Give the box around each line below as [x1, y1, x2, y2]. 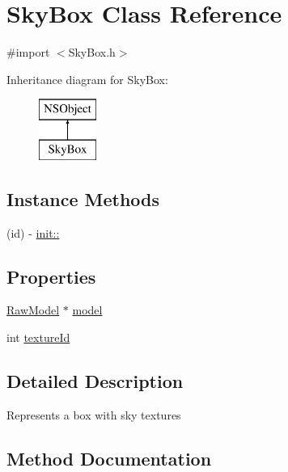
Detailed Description [6, 369, 184, 394]
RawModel [6, 301, 60, 318]
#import [6, 44, 50, 61]
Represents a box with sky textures [6, 406, 181, 423]
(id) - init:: [6, 224, 60, 241]
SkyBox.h [68, 44, 116, 61]
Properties [6, 263, 96, 289]
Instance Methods [6, 186, 159, 211]
